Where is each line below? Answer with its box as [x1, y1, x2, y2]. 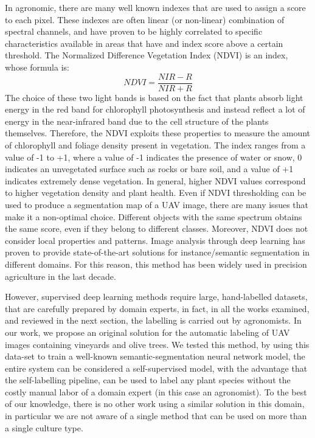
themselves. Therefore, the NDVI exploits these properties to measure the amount [5, 127, 311, 139]
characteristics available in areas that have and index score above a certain [5, 36, 283, 49]
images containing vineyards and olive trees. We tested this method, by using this [5, 338, 310, 350]
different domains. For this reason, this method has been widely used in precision [5, 257, 307, 270]
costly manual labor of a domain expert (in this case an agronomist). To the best [5, 385, 307, 398]
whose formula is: [5, 60, 69, 73]
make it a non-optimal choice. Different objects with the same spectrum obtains [5, 210, 302, 223]
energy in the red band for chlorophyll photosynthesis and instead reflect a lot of [5, 103, 305, 116]
